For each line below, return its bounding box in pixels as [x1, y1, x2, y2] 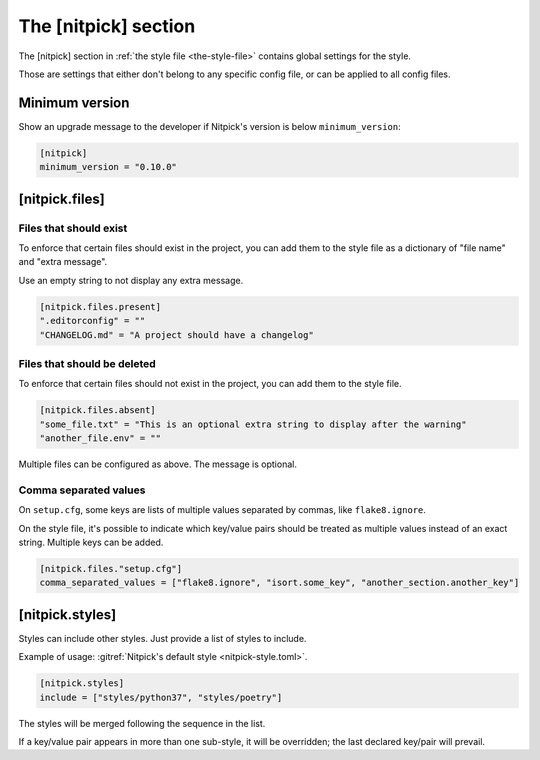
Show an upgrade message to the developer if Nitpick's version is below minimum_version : [18, 120, 402, 132]
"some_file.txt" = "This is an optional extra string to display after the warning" [39, 418, 467, 430]
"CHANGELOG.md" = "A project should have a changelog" [39, 329, 314, 340]
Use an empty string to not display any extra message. [18, 274, 244, 286]
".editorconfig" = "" [39, 315, 146, 327]
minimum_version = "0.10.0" [39, 161, 177, 173]
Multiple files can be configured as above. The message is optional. [18, 458, 297, 470]
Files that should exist [18, 221, 128, 235]
